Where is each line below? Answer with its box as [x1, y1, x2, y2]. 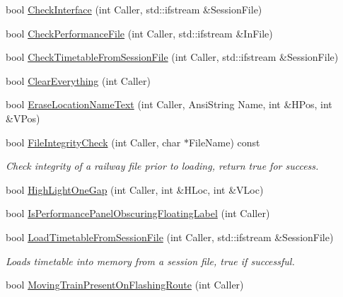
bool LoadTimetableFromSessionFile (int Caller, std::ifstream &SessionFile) [6, 229, 334, 244]
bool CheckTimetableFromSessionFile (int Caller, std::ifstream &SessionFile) [6, 49, 339, 64]
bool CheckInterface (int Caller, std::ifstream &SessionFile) [6, 2, 262, 16]
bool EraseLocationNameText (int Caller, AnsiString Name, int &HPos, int [6, 97, 332, 112]
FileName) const [188, 134, 260, 149]
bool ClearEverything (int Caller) [6, 73, 151, 88]
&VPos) [6, 110, 40, 125]
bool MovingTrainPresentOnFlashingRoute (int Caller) [6, 277, 244, 292]
